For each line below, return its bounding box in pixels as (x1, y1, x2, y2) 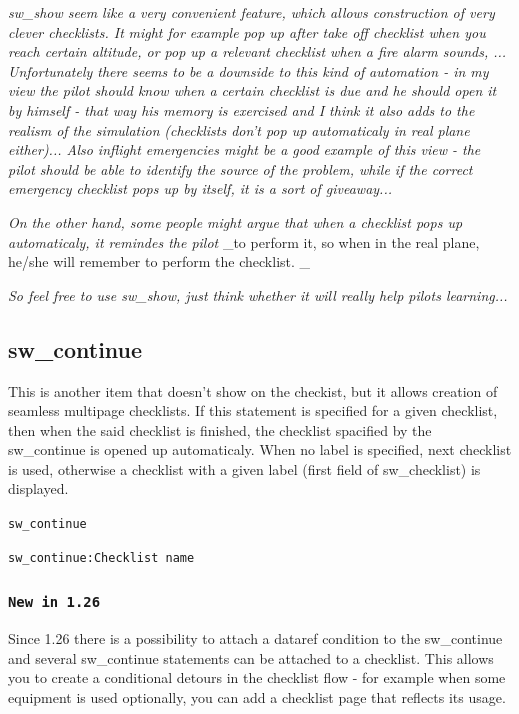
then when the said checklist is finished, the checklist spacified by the (8, 419, 432, 440)
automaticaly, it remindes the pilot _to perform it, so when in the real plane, (8, 231, 480, 252)
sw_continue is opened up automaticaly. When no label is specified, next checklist (8, 439, 512, 460)
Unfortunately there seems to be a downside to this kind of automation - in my (8, 60, 489, 81)
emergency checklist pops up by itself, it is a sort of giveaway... (8, 178, 393, 199)
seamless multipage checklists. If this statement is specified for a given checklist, (8, 400, 498, 421)
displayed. (8, 478, 69, 499)
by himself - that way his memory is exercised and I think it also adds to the (8, 99, 475, 120)
